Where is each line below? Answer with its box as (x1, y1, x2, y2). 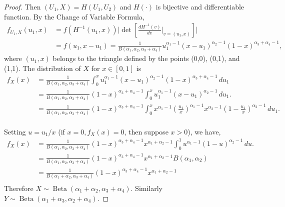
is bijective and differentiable (155, 1, 244, 11)
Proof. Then (4, 1, 41, 11)
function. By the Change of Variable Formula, (4, 11, 144, 21)
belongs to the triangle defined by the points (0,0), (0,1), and (52, 53, 240, 63)
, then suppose (124, 126, 168, 136)
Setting (4, 126, 26, 136)
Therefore (4, 182, 33, 193)
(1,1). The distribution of (4, 62, 81, 73)
